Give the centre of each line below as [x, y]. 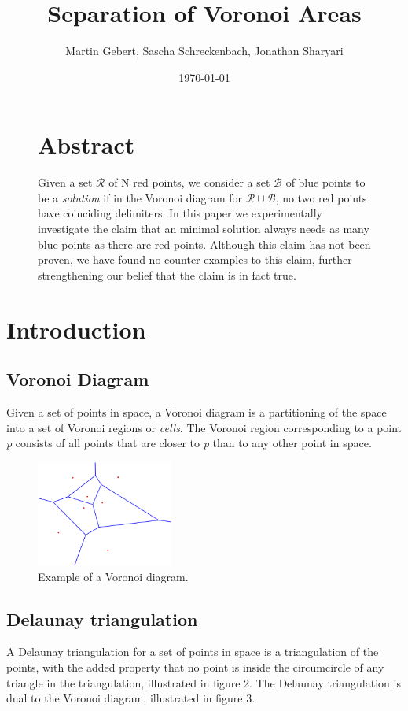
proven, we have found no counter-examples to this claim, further [195, 259]
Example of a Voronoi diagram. [113, 576]
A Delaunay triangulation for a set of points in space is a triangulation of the [193, 652]
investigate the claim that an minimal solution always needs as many [204, 229]
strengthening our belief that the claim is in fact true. [167, 274]
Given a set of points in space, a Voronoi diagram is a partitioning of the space [197, 411]
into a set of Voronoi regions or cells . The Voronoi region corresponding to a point [204, 427]
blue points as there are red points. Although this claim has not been [204, 244]
